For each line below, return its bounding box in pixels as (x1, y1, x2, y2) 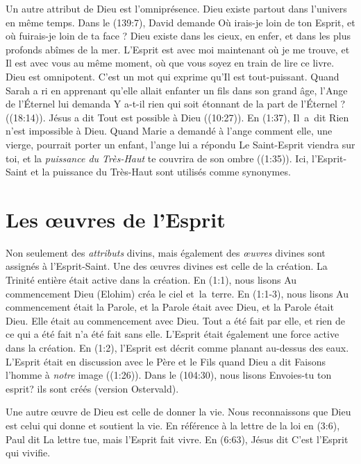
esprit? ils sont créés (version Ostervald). (6, 381, 179, 395)
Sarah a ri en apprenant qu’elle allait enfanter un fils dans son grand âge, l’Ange (6, 83, 348, 97)
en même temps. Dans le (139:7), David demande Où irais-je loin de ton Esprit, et (6, 15, 355, 29)
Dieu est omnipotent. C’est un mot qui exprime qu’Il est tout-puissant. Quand (6, 69, 339, 83)
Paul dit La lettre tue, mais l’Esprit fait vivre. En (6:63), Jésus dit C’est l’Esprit (6, 431, 349, 446)
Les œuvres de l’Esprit (6, 205, 226, 233)
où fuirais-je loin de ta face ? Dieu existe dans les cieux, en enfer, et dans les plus (6, 28, 351, 43)
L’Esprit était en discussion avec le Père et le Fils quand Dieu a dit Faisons (6, 354, 326, 368)
